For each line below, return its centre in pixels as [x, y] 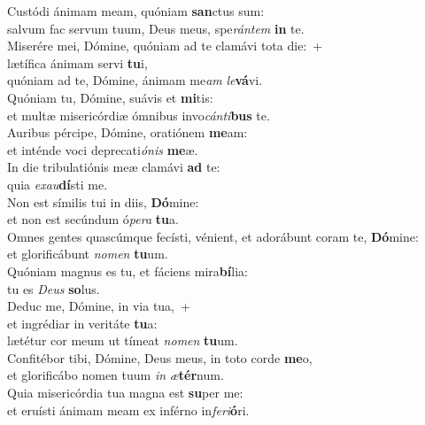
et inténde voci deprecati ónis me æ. [103, 149]
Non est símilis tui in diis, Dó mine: [103, 201]
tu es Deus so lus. [54, 288]
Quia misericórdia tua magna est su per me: [125, 393]
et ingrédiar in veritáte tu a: [82, 323]
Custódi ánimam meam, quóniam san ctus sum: [136, 11]
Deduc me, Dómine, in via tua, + [99, 306]
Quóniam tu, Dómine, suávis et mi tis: [110, 97]
